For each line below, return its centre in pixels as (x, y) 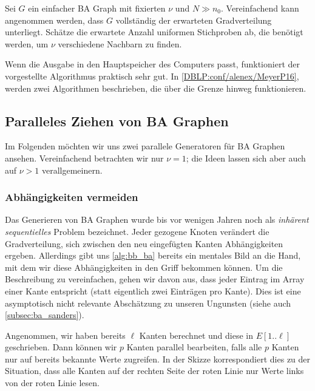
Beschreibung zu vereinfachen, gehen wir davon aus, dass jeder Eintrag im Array (155, 279)
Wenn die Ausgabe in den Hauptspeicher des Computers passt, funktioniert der (152, 64)
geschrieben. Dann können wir (61, 347)
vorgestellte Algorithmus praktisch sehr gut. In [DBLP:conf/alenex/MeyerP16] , (152, 76)
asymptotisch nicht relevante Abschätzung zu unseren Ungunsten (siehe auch (148, 303)
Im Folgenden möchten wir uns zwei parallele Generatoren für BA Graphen (145, 146)
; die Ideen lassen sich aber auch (246, 158)
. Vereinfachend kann (260, 8)
